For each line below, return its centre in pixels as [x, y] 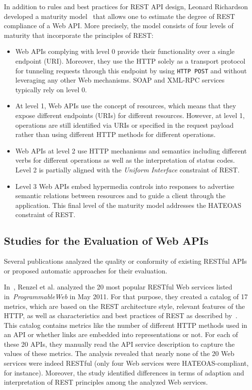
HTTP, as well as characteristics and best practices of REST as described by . [121, 315]
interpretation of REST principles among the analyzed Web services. [106, 382]
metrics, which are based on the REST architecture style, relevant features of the [125, 306]
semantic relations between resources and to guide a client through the [120, 195]
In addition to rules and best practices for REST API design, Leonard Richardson [126, 6]
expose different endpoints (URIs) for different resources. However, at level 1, [130, 115]
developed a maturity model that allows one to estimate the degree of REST [119, 16]
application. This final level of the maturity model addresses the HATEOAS [128, 205]
